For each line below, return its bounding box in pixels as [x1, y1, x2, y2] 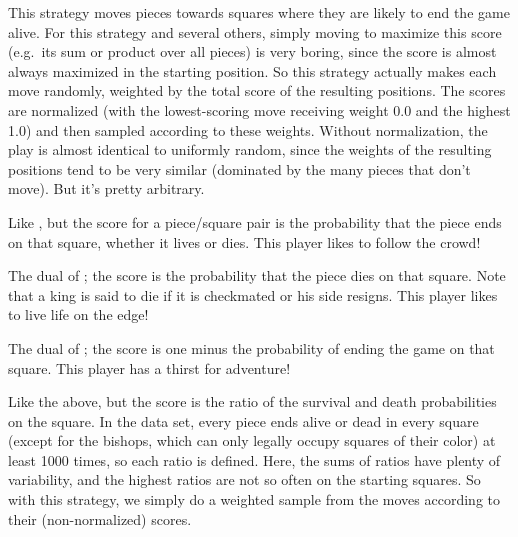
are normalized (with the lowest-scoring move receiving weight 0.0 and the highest [8, 99, 511, 120]
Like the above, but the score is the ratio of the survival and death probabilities [8, 391, 497, 412]
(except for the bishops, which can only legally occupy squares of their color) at [8, 430, 496, 451]
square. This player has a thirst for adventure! [8, 357, 291, 378]
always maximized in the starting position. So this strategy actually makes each [8, 60, 497, 81]
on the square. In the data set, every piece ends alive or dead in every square [8, 410, 479, 431]
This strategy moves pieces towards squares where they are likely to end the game [8, 2, 510, 22]
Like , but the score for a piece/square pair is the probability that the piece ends [8, 211, 502, 232]
